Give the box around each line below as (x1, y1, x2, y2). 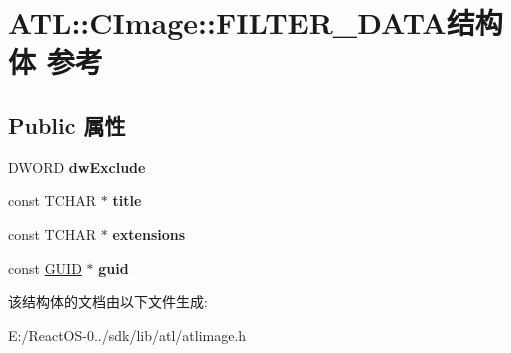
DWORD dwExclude (8, 156, 146, 177)
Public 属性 (8, 109, 126, 140)
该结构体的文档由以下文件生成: (8, 291, 208, 312)
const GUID (8, 257, 82, 278)
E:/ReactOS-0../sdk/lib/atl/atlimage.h (8, 324, 247, 345)
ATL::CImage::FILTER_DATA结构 (8, 2, 503, 43)
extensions (112, 223, 186, 244)
